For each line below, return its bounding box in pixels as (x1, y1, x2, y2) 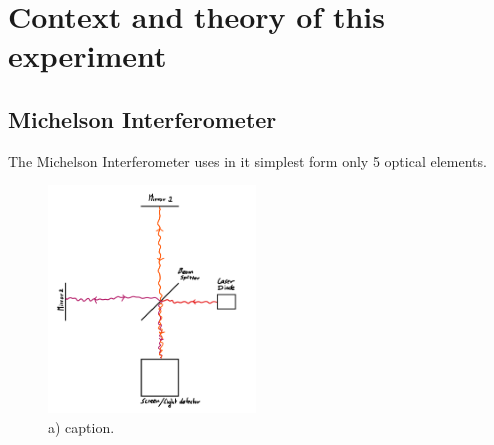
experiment (8, 35, 167, 76)
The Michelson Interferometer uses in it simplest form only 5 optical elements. (8, 150, 487, 171)
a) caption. (48, 416, 115, 437)
